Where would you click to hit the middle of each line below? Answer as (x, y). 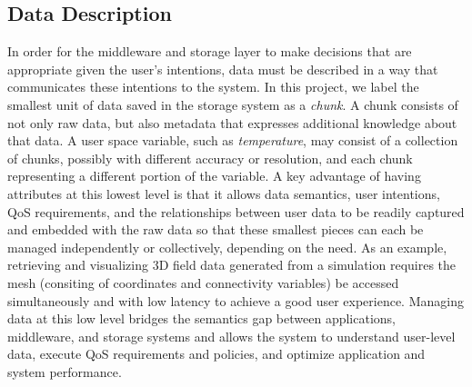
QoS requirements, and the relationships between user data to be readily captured (236, 211)
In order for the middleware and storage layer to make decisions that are (210, 51)
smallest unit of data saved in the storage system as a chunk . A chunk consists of (233, 104)
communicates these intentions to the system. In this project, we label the (213, 87)
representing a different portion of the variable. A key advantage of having (214, 176)
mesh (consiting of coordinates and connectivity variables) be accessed (203, 282)
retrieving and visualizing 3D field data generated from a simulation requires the (232, 265)
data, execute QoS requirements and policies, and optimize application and (216, 354)
